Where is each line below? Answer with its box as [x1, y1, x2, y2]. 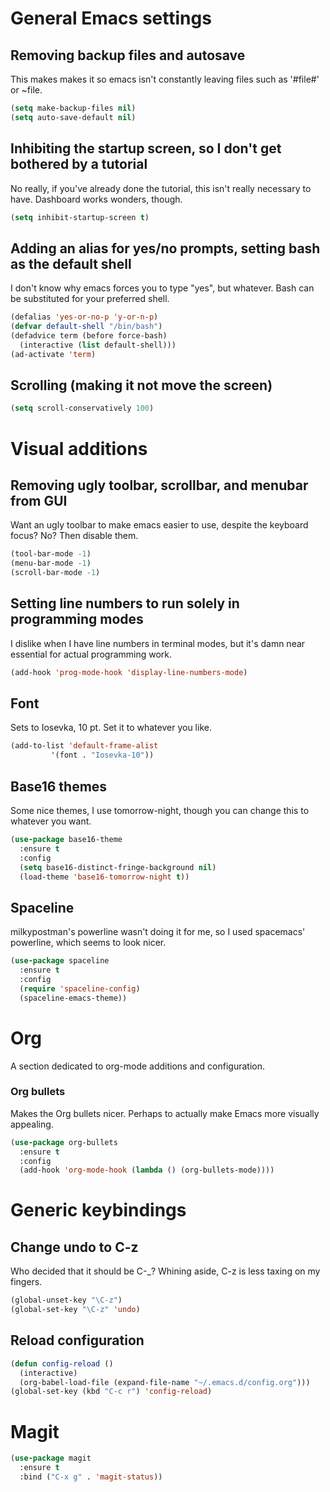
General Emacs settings [10, 7, 212, 30]
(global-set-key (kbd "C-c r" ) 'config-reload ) [10, 1387, 213, 1397]
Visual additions [10, 437, 148, 460]
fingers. [10, 1276, 43, 1288]
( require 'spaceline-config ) [19, 983, 141, 994]
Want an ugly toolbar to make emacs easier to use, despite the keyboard [10, 519, 309, 531]
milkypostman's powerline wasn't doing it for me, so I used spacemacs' [10, 926, 306, 938]
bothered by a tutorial [10, 156, 148, 173]
